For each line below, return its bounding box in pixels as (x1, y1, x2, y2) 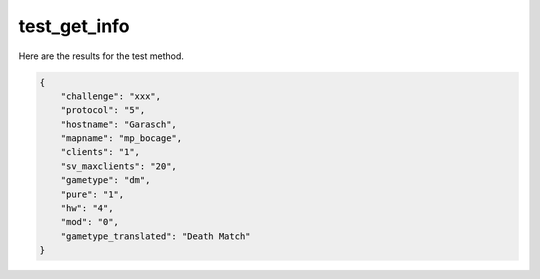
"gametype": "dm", (60, 175, 151, 186)
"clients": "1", (60, 146, 140, 158)
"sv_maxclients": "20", (60, 160, 177, 172)
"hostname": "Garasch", (60, 118, 177, 130)
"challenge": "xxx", (60, 90, 162, 102)
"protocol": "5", (60, 105, 146, 116)
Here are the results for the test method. (18, 50, 185, 62)
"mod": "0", (60, 216, 120, 228)
